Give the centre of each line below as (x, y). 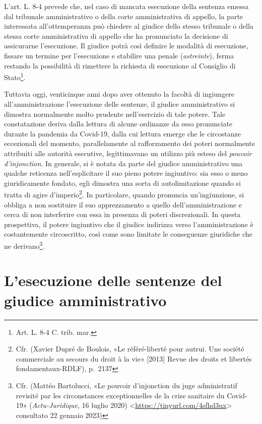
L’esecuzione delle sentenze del (113, 280)
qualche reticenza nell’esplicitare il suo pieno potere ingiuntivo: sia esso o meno (126, 173)
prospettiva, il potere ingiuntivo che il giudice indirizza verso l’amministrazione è (129, 224)
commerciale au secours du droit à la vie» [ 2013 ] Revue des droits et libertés (134, 358)
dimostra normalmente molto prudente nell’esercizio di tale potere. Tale (115, 114)
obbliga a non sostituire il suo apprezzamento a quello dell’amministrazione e (123, 204)
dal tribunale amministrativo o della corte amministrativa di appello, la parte (124, 16)
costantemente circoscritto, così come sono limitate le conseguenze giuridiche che (128, 234)
